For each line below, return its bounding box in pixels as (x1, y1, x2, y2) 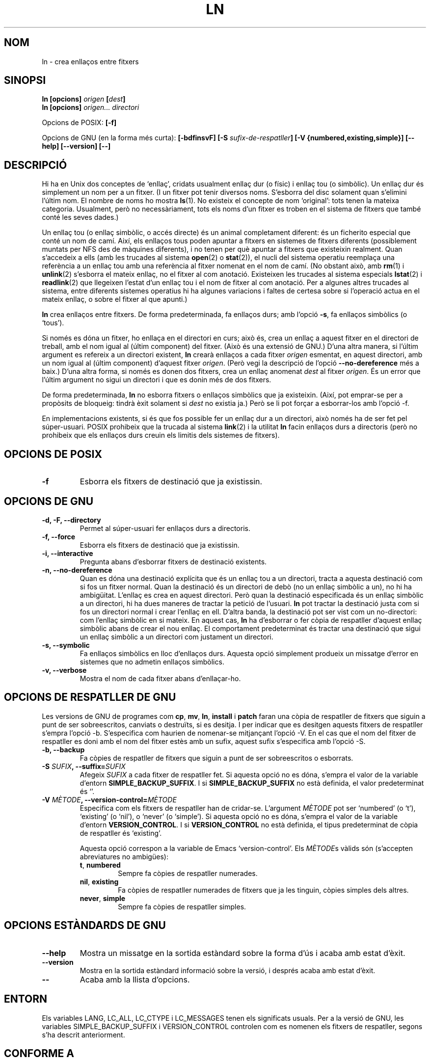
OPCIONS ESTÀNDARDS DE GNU (4, 919, 166, 932)
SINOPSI (4, 74, 46, 87)
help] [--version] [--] (42, 142, 111, 151)
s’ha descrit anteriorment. (42, 1030, 125, 1039)
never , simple (80, 894, 126, 902)
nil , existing (80, 877, 119, 886)
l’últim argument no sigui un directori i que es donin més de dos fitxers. (42, 375, 271, 384)
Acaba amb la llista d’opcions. (80, 974, 190, 984)
